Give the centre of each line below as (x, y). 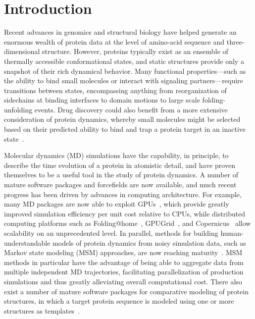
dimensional (22, 51)
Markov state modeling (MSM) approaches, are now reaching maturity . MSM (123, 252)
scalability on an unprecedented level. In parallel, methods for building (111, 233)
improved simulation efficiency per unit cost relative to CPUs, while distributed (125, 213)
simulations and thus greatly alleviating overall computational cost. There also (123, 281)
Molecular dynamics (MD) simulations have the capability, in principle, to (116, 155)
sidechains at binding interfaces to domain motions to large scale (102, 100)
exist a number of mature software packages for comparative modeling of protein (126, 291)
